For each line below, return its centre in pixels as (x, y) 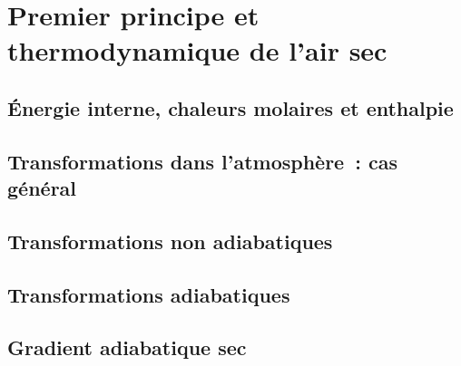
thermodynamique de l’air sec (197, 50)
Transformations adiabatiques (149, 294)
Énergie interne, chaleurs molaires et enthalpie (230, 107)
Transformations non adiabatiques (170, 241)
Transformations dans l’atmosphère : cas (202, 161)
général (42, 188)
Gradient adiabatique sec (127, 347)
